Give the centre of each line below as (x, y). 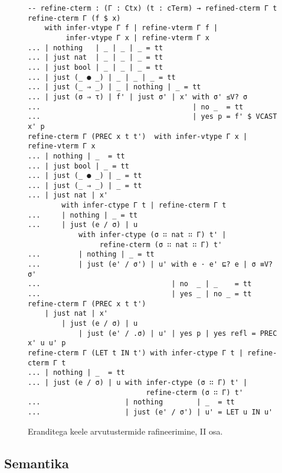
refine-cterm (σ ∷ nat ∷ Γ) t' (161, 244)
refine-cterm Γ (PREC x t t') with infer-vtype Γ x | (138, 136)
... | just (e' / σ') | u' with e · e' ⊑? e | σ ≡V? (150, 265)
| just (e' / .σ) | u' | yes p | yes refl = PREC (178, 333)
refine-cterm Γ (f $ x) (74, 18)
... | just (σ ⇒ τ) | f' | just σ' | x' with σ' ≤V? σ (138, 97)
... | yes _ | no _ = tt (140, 294)
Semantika (37, 463)
